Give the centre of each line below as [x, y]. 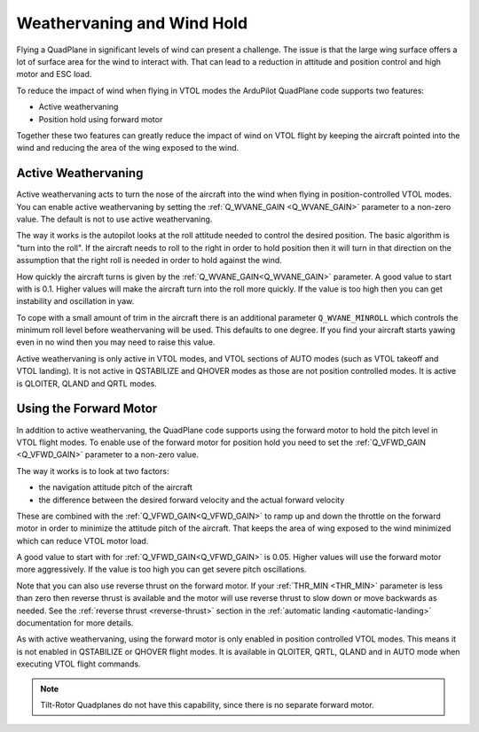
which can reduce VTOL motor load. [82, 541]
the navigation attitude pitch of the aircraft [115, 487]
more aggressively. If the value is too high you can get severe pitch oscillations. [161, 569]
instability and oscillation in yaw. [75, 301]
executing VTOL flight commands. [79, 664]
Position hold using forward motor [101, 119]
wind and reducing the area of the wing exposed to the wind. [128, 148]
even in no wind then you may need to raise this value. [116, 342]
